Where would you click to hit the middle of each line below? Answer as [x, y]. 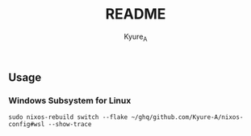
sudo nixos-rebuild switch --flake [68, 117]
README [136, 14]
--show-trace [70, 125]
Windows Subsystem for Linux [70, 100]
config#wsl [27, 125]
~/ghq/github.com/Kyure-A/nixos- [187, 117]
